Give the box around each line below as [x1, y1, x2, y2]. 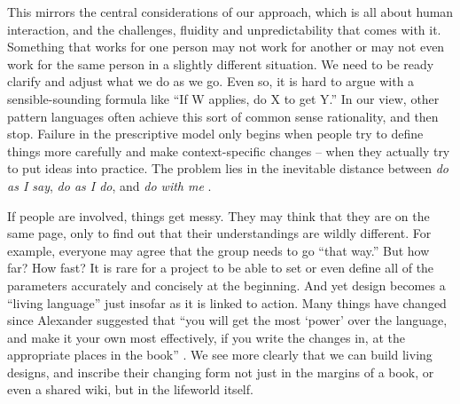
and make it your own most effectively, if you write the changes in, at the [7, 328, 405, 346]
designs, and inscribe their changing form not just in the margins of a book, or [7, 362, 434, 381]
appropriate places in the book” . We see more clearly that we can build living [7, 345, 433, 364]
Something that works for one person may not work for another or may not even [7, 37, 445, 56]
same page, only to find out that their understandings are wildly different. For [7, 224, 432, 242]
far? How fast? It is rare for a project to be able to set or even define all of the [7, 258, 434, 277]
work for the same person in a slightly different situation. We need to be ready [7, 54, 434, 73]
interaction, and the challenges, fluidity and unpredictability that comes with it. [7, 20, 441, 38]
